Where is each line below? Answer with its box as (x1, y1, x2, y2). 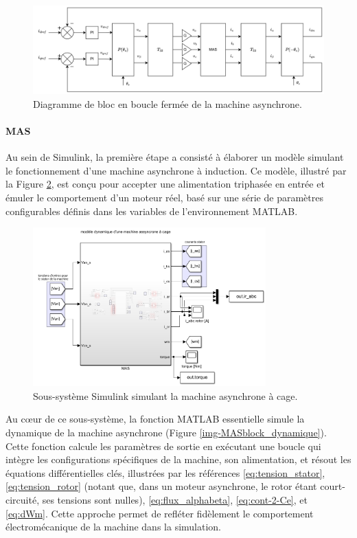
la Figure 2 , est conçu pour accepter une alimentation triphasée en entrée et (5, 177, 325, 191)
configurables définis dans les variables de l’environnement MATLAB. (5, 203, 298, 218)
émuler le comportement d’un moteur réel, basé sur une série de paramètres (5, 190, 323, 204)
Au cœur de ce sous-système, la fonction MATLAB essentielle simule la (5, 412, 305, 426)
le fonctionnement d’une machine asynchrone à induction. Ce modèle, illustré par (5, 163, 347, 177)
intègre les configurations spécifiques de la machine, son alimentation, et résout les (5, 452, 352, 467)
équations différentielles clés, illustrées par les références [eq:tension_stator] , (5, 465, 325, 480)
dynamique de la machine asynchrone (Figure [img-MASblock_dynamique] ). (5, 425, 327, 440)
